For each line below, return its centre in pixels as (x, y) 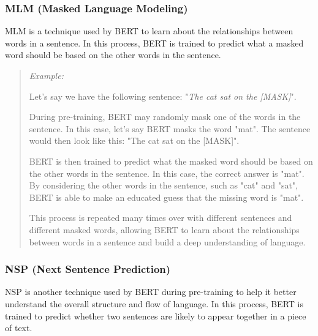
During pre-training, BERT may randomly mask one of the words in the (165, 117)
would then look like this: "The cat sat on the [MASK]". (134, 140)
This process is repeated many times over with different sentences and (161, 218)
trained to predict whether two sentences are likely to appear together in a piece (156, 315)
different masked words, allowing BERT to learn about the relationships (164, 229)
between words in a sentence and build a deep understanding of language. (167, 241)
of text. (19, 328)
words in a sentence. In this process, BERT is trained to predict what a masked (154, 43)
